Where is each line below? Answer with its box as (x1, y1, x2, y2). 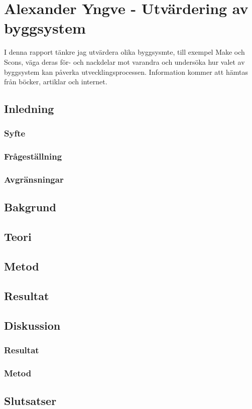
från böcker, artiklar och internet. (4, 76, 107, 87)
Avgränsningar (4, 173, 64, 186)
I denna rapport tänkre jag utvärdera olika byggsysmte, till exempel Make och (4, 47, 245, 57)
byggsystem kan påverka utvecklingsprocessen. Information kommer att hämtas (4, 66, 248, 77)
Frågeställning (4, 150, 62, 163)
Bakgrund (4, 199, 56, 215)
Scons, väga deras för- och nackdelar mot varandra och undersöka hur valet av (4, 56, 245, 67)
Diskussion (4, 317, 61, 333)
